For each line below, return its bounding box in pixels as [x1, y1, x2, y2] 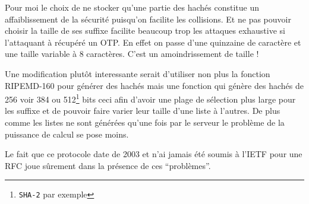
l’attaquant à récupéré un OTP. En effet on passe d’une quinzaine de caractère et [5, 36, 301, 48]
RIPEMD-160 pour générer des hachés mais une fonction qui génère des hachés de [5, 79, 304, 91]
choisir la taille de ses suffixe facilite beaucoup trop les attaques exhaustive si [5, 24, 285, 37]
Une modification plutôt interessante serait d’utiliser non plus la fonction [5, 67, 270, 79]
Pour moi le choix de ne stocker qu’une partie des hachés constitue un [5, 1, 259, 13]
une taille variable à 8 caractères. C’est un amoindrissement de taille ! [5, 47, 259, 60]
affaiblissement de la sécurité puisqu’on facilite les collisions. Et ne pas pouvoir [5, 12, 291, 25]
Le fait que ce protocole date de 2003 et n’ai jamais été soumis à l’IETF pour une [5, 148, 302, 160]
